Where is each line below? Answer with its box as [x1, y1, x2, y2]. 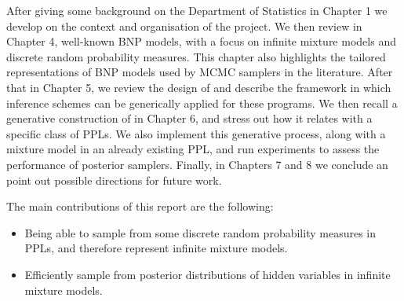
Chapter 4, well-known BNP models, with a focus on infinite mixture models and [6, 33, 396, 50]
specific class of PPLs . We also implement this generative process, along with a [6, 125, 386, 141]
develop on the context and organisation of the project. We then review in [6, 17, 362, 34]
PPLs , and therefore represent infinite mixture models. [24, 240, 288, 256]
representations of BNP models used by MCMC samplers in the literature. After [6, 64, 393, 80]
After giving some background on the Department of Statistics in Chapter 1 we [6, 2, 388, 18]
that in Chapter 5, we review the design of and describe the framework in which [6, 79, 391, 95]
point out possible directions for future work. [6, 171, 222, 188]
